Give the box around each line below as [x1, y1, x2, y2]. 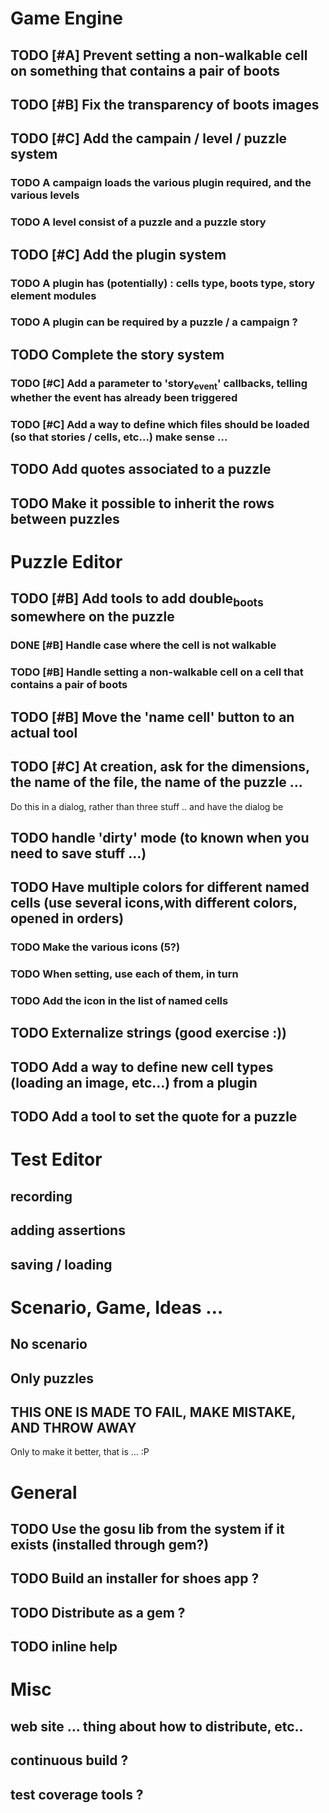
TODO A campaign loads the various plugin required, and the [10, 176, 312, 190]
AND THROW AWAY [10, 1419, 137, 1436]
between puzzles [10, 510, 120, 527]
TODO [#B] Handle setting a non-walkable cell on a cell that [10, 665, 304, 679]
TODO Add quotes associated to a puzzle [10, 461, 272, 478]
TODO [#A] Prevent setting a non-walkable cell [10, 47, 308, 64]
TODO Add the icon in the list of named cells [10, 994, 229, 1008]
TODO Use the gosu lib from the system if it [10, 1520, 285, 1537]
